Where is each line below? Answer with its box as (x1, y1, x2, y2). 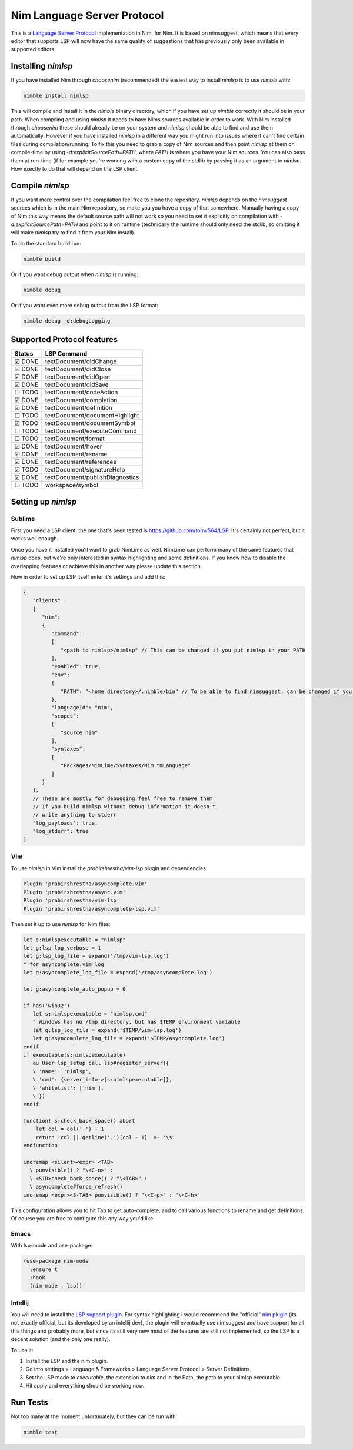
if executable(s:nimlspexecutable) (23, 1051, 126, 1058)
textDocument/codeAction (45, 389, 118, 397)
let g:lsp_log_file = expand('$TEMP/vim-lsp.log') (32, 1027, 182, 1033)
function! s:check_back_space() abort (23, 1117, 135, 1124)
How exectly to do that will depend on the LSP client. (11, 165, 139, 172)
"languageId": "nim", (51, 704, 114, 711)
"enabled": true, (51, 663, 101, 670)
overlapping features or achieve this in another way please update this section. (11, 562, 202, 569)
